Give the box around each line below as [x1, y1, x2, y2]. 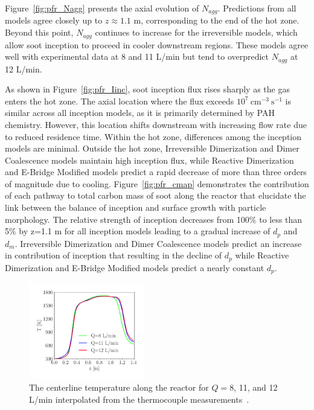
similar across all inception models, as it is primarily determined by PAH [5, 106, 275, 119]
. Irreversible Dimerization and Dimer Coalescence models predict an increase [14, 237, 302, 249]
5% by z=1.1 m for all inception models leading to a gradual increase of [5, 225, 271, 237]
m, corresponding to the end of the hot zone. [133, 14, 300, 27]
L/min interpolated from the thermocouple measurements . [29, 392, 249, 405]
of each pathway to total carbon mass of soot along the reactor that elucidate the [5, 189, 306, 202]
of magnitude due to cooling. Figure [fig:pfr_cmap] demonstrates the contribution [5, 177, 309, 190]
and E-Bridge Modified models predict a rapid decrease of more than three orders [5, 165, 307, 178]
